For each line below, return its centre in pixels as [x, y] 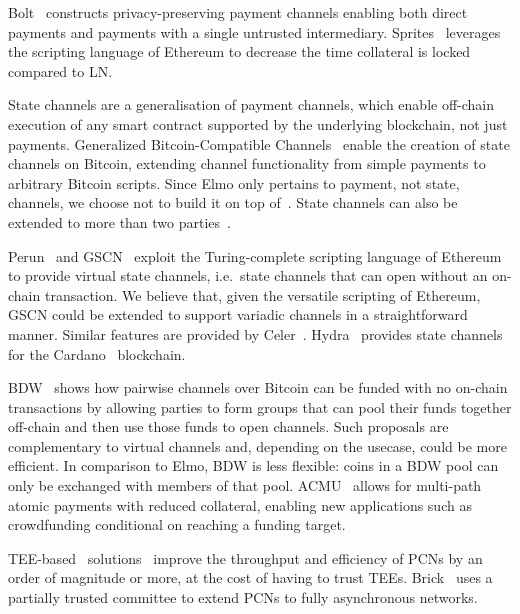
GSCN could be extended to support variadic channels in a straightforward [238, 314]
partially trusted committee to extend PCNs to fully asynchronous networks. [243, 597]
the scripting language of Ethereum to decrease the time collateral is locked [239, 51]
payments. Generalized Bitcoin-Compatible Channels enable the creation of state [259, 143]
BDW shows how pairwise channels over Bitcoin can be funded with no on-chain [258, 387]
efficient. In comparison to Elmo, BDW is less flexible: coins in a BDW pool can [253, 465]
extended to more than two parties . [119, 221]
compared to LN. [60, 70]
